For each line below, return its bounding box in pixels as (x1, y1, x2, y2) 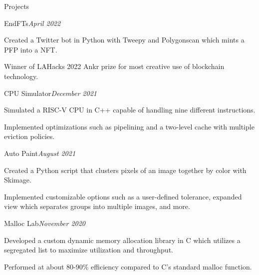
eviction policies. (4, 131, 55, 141)
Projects (4, 1, 29, 11)
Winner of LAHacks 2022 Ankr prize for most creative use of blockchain (4, 61, 225, 71)
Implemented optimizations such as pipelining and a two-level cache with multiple (4, 121, 255, 131)
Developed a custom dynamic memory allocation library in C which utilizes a (4, 234, 241, 245)
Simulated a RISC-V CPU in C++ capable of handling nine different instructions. (4, 104, 256, 115)
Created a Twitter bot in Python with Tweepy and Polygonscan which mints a (4, 34, 245, 45)
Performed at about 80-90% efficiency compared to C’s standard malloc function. (4, 261, 252, 271)
